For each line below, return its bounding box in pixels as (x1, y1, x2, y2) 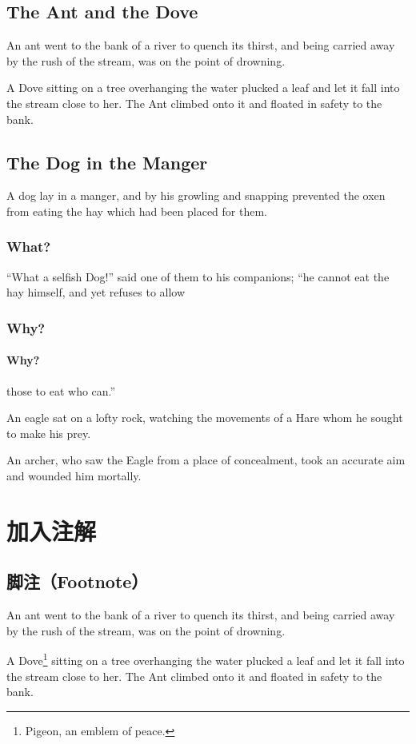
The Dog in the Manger (6, 149, 208, 174)
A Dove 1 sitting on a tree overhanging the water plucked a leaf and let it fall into (6, 650, 405, 668)
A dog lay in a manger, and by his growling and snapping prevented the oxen (6, 187, 386, 204)
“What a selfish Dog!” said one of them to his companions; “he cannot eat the (6, 268, 390, 284)
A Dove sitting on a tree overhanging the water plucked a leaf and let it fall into (6, 79, 400, 96)
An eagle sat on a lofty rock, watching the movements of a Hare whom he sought (6, 409, 403, 426)
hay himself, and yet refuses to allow (6, 284, 186, 300)
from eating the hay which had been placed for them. (6, 202, 267, 219)
